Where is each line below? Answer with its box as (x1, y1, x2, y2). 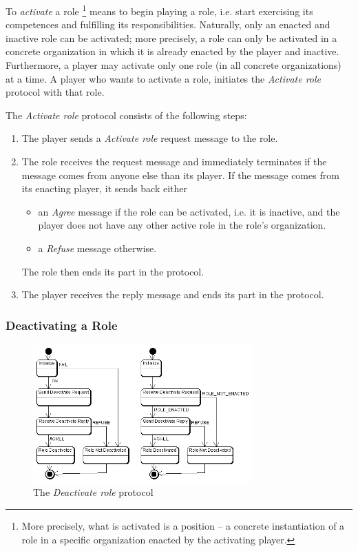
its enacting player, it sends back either (21, 181, 188, 196)
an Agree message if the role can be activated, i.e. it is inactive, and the (38, 204, 340, 218)
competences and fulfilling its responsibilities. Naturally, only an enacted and (6, 17, 330, 32)
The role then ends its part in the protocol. (21, 264, 204, 278)
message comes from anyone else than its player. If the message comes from (21, 167, 339, 182)
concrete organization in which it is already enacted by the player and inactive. (6, 44, 339, 59)
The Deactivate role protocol (33, 485, 154, 499)
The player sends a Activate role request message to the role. (21, 131, 278, 145)
